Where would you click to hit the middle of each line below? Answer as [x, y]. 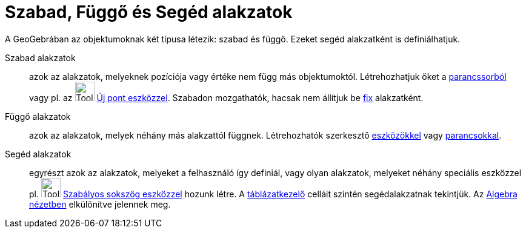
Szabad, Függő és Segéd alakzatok [149, 12]
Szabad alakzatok [40, 57]
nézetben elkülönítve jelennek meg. [100, 204]
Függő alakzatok [38, 116]
